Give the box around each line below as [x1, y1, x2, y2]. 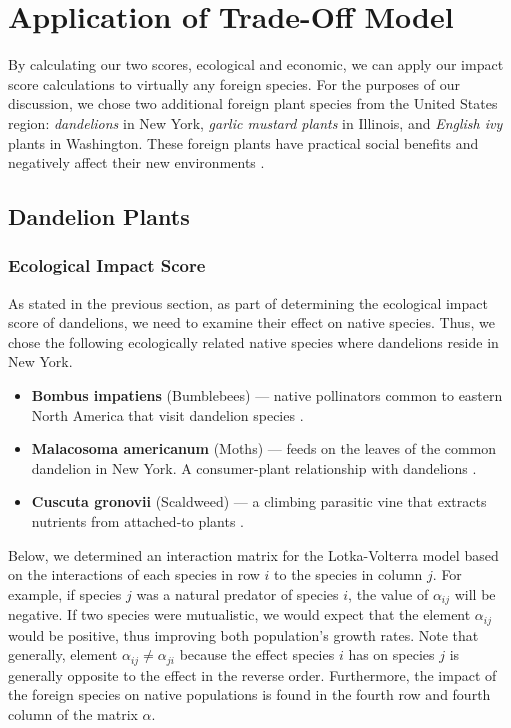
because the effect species [179, 644, 335, 665]
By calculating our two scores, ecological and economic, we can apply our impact [8, 54, 504, 75]
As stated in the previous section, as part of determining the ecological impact [8, 292, 488, 313]
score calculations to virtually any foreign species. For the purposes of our [8, 73, 461, 94]
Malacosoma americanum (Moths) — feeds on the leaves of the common [31, 438, 497, 459]
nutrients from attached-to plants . [31, 511, 244, 532]
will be [454, 583, 496, 604]
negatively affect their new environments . [8, 152, 265, 173]
